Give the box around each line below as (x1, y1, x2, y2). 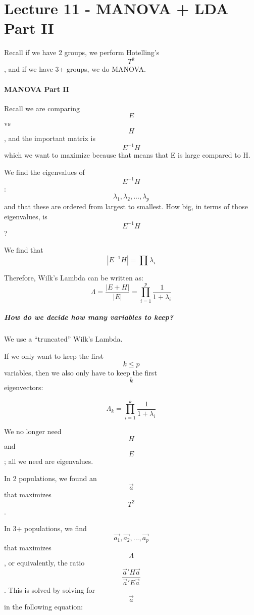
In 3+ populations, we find (4, 523, 87, 534)
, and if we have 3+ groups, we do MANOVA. (4, 64, 146, 74)
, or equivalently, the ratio (4, 557, 85, 567)
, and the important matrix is (4, 132, 96, 143)
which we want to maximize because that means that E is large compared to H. (4, 150, 250, 160)
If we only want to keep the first (4, 350, 104, 361)
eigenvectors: (4, 382, 43, 393)
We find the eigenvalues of (4, 166, 85, 177)
